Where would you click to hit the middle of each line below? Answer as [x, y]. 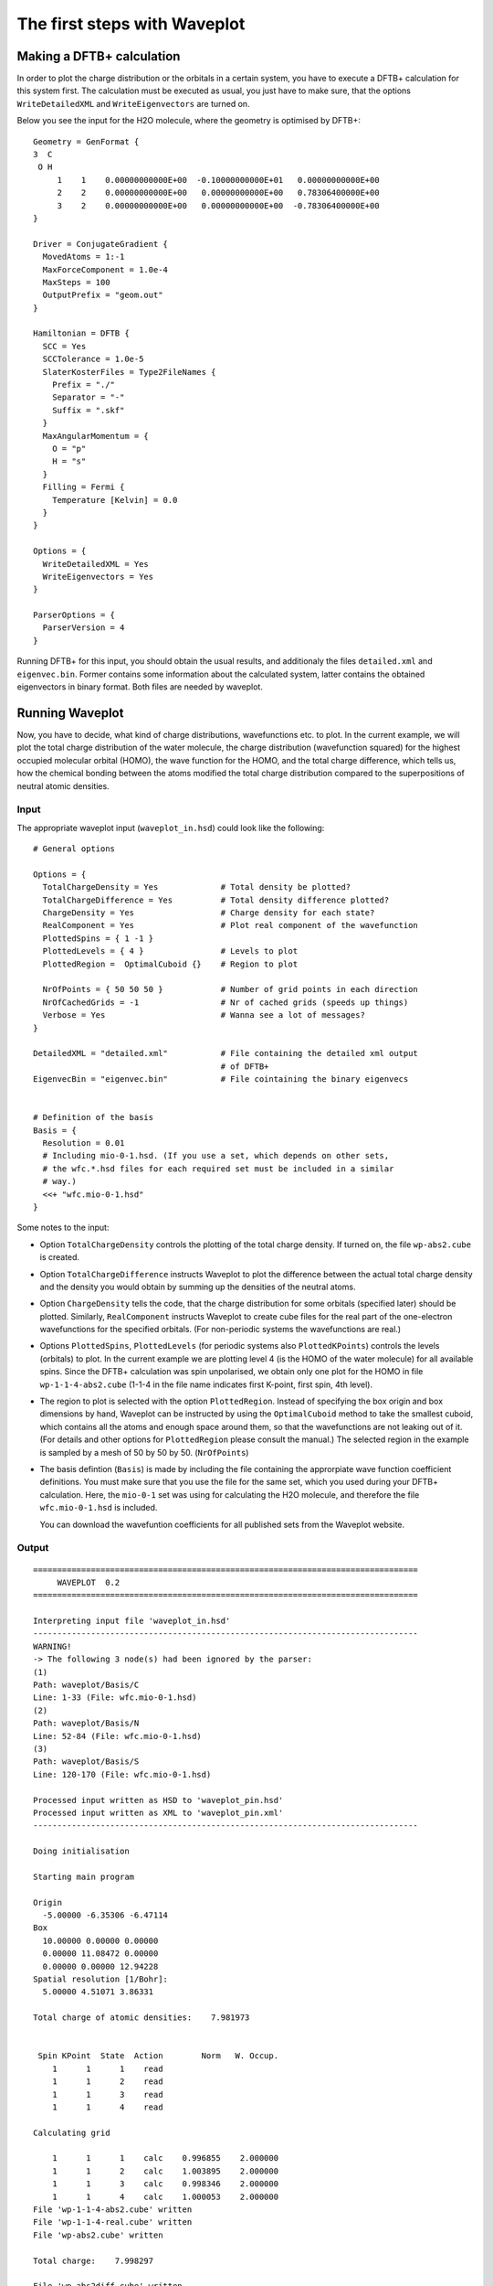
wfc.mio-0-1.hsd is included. [99, 1508]
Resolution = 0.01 [84, 1143]
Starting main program [84, 1876]
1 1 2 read [107, 2082]
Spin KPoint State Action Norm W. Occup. [158, 2056]
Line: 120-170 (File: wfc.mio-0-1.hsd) [122, 1774]
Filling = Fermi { [84, 487]
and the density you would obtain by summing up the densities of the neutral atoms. [198, 1287]
